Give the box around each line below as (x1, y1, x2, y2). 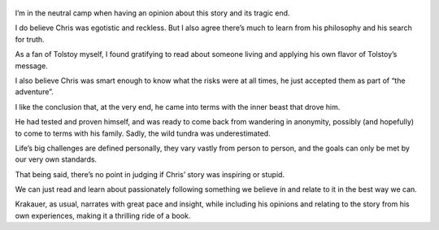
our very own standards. (15, 154, 98, 164)
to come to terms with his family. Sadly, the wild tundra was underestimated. (15, 128, 272, 138)
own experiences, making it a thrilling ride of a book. (15, 210, 191, 220)
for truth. (15, 34, 45, 44)
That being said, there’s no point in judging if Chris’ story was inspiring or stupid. (15, 169, 285, 179)
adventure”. (15, 87, 54, 97)
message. (15, 61, 48, 71)
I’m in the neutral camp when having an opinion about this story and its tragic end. (15, 8, 290, 18)
